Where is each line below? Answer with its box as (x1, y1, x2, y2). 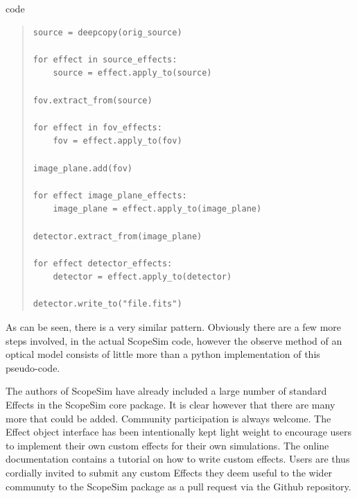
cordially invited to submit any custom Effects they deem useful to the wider (6, 465, 333, 479)
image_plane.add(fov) (33, 163, 132, 173)
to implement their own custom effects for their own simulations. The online (6, 438, 329, 452)
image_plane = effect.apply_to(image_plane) (53, 204, 262, 214)
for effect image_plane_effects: (33, 190, 187, 200)
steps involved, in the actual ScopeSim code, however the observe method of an (6, 333, 342, 347)
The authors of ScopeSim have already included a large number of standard (6, 384, 327, 398)
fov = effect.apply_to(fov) (53, 136, 182, 146)
